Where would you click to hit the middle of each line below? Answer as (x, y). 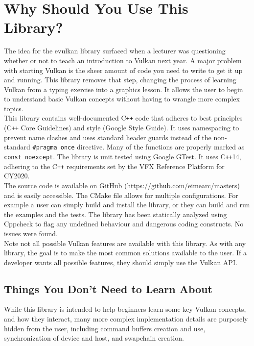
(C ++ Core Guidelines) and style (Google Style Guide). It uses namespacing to (122, 128)
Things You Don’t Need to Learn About (108, 288)
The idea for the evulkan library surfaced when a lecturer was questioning (115, 51)
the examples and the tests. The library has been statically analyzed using (115, 214)
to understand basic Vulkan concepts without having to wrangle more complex (122, 99)
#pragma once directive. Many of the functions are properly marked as (139, 147)
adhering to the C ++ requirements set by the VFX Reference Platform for (114, 166)
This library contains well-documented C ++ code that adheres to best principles (123, 118)
